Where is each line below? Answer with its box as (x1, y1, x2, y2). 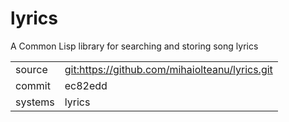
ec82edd (64, 78, 108, 92)
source (15, 62, 48, 76)
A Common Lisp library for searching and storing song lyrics (10, 40, 259, 52)
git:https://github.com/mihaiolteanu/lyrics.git (64, 62, 273, 76)
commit (15, 78, 51, 92)
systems (15, 95, 55, 109)
